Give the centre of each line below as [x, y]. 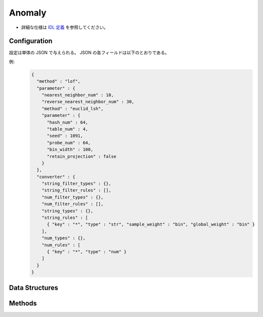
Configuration [31, 41]
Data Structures [34, 288]
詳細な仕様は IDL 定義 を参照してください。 [65, 27]
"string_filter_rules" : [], [76, 190]
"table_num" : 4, [68, 129]
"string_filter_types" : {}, [76, 184]
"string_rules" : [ [65, 218]
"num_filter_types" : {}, [73, 197]
